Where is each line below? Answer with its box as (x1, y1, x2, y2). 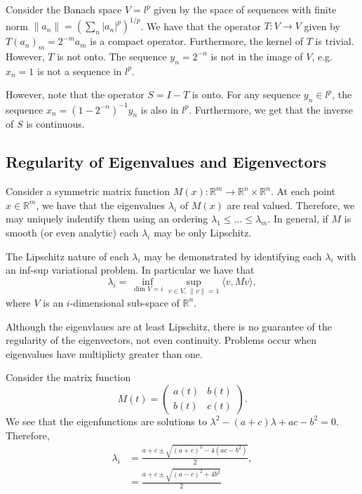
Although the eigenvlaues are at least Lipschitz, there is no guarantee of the (6, 319, 332, 333)
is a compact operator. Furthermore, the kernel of (90, 34, 304, 48)
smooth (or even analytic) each (6, 225, 139, 239)
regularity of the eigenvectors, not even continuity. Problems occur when (6, 333, 317, 347)
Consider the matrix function (6, 370, 131, 385)
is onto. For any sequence (192, 87, 301, 102)
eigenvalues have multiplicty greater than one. (6, 346, 203, 361)
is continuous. (26, 116, 85, 131)
